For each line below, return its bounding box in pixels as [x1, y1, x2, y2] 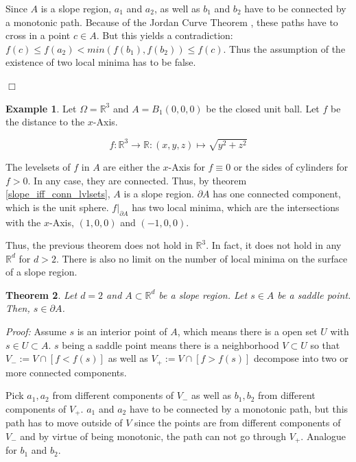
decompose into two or [254, 351, 348, 365]
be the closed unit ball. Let [206, 101, 320, 115]
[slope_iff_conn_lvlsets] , [5, 186, 110, 201]
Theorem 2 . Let [5, 287, 78, 302]
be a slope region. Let [158, 287, 248, 302]
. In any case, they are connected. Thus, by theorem [27, 173, 247, 187]
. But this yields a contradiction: [96, 28, 233, 42]
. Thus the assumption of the [223, 41, 346, 56]
